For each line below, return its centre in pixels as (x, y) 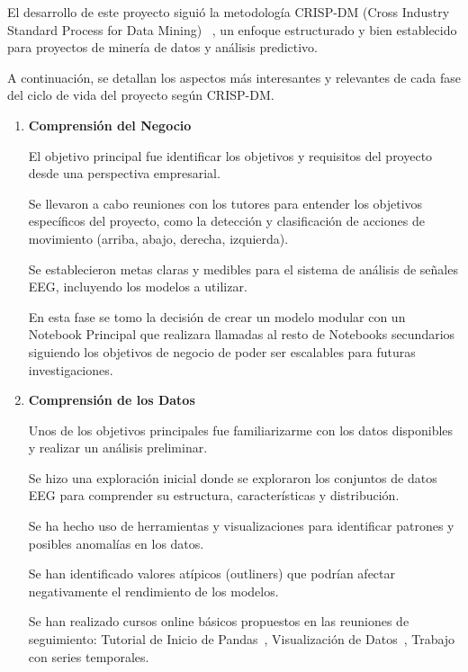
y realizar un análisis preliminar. (118, 448)
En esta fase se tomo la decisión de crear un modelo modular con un (217, 316)
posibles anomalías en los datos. (116, 543)
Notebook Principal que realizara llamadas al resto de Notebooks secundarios (242, 334)
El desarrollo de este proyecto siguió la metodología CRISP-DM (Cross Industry (229, 12)
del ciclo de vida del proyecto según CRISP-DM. (141, 95)
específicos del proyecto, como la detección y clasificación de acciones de (226, 221)
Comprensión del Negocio (110, 125)
